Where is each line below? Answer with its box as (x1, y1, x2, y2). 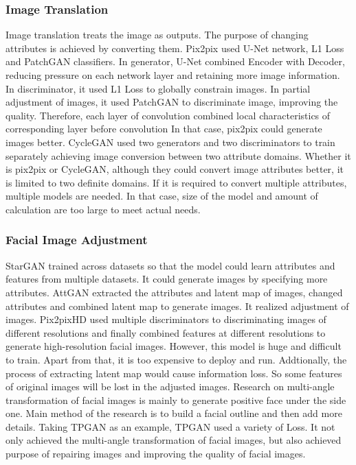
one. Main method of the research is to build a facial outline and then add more (5, 406, 342, 420)
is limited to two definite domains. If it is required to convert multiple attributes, (5, 175, 347, 189)
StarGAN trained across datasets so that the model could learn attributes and (5, 258, 335, 272)
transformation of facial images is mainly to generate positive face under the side (5, 392, 346, 407)
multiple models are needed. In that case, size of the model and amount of (5, 189, 318, 203)
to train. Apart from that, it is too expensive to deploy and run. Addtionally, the (5, 352, 347, 366)
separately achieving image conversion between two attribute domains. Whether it (5, 148, 351, 163)
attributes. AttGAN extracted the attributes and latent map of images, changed (5, 285, 343, 299)
